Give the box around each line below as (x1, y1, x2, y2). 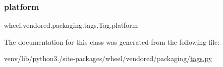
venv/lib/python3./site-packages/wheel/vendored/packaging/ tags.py (4, 53, 212, 64)
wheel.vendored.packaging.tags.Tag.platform (4, 20, 138, 30)
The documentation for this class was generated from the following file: (4, 36, 220, 47)
